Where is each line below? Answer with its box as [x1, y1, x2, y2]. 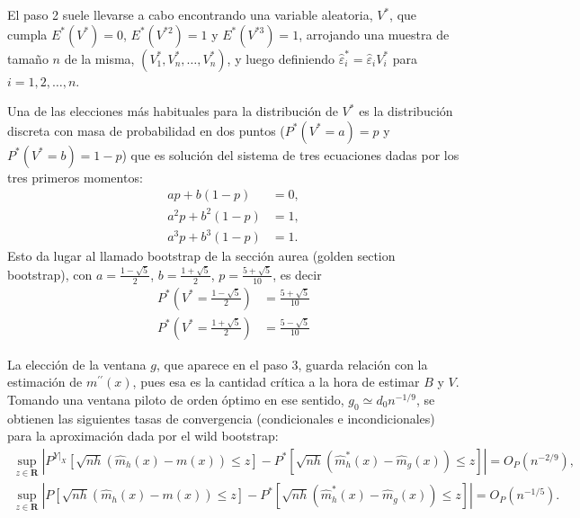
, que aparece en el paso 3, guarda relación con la [156, 354, 428, 373]
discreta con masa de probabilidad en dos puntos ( [7, 121, 285, 139]
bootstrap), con [7, 264, 93, 283]
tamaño [7, 49, 49, 67]
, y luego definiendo [227, 49, 335, 67]
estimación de [7, 372, 83, 391]
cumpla [7, 24, 48, 43]
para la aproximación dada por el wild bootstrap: [7, 426, 279, 445]
